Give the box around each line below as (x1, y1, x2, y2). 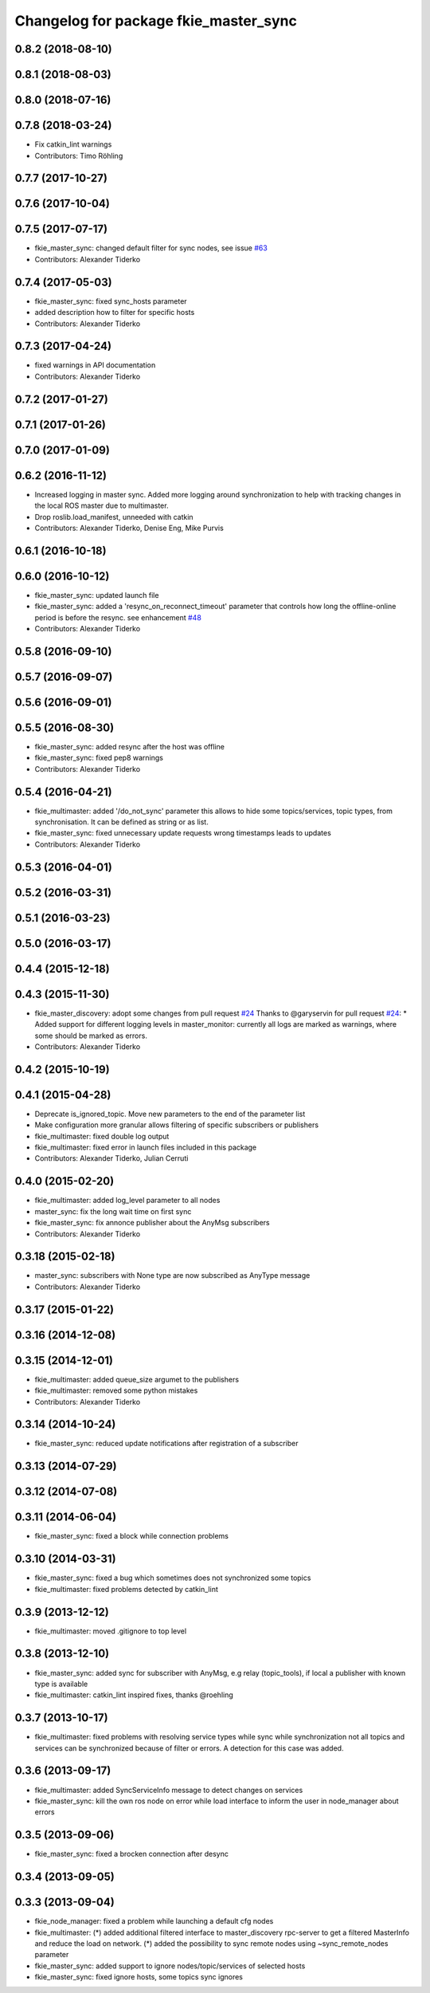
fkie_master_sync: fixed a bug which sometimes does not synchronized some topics (34, 1573, 311, 1582)
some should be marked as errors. (34, 1031, 147, 1040)
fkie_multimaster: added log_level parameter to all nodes (34, 1196, 221, 1205)
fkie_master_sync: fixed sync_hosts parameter (34, 296, 187, 306)
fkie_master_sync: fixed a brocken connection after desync (34, 1850, 229, 1859)
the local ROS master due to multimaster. (34, 501, 169, 510)
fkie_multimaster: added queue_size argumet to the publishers (34, 1374, 239, 1384)
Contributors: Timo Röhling (34, 151, 123, 160)
